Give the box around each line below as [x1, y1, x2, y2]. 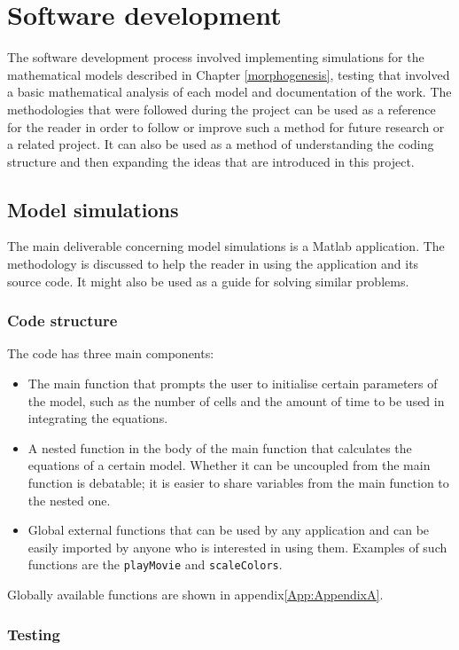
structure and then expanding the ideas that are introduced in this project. [7, 152, 415, 170]
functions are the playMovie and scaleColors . [27, 555, 283, 574]
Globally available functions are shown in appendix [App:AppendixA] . [7, 585, 384, 604]
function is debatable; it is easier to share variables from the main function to [27, 474, 449, 492]
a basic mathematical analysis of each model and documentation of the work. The [7, 82, 452, 101]
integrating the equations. [27, 409, 168, 427]
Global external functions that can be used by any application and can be [27, 521, 430, 539]
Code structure [7, 309, 118, 332]
